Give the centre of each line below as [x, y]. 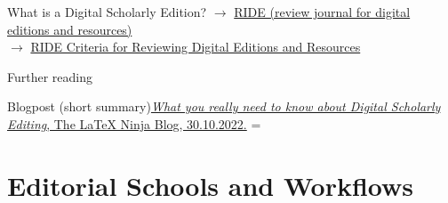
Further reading [50, 76]
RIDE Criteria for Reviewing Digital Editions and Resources [196, 47]
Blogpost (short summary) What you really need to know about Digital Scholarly [224, 106]
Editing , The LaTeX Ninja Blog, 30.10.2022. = [134, 123]
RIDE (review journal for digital [322, 12]
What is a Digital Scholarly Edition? [107, 12]
